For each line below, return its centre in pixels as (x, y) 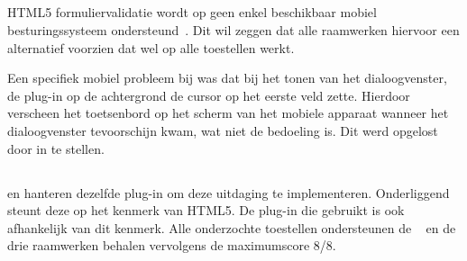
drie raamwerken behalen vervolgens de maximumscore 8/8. (172, 245)
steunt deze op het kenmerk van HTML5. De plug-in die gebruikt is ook (206, 210)
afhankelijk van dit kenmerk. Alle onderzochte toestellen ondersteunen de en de (232, 227)
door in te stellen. (56, 148)
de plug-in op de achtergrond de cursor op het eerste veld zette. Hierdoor (209, 95)
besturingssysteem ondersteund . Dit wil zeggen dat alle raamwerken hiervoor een (233, 29)
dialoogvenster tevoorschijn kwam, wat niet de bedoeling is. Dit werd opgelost (223, 130)
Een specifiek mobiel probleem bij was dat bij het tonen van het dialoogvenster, (227, 78)
